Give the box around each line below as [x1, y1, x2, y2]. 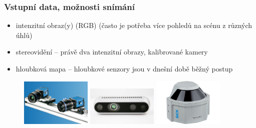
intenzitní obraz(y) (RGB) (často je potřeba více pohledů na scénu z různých [16, 20, 252, 30]
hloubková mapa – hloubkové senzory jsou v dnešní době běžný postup [16, 63, 233, 73]
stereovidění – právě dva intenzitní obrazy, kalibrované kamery [16, 46, 208, 57]
